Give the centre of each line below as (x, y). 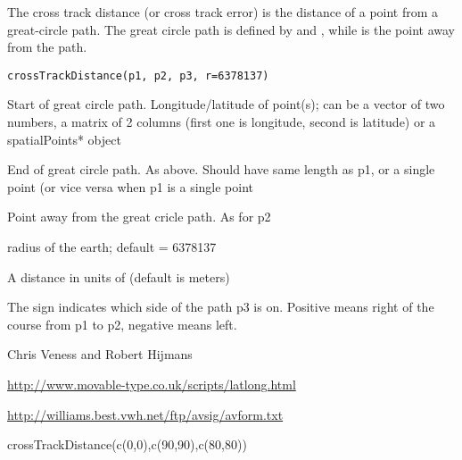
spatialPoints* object (64, 139)
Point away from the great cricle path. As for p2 (139, 217)
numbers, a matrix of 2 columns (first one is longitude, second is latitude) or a (222, 122)
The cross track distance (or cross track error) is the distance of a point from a (223, 12)
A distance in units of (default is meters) (119, 276)
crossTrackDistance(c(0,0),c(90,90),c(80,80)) (127, 444)
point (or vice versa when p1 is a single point (131, 186)
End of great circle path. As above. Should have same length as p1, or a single (221, 169)
